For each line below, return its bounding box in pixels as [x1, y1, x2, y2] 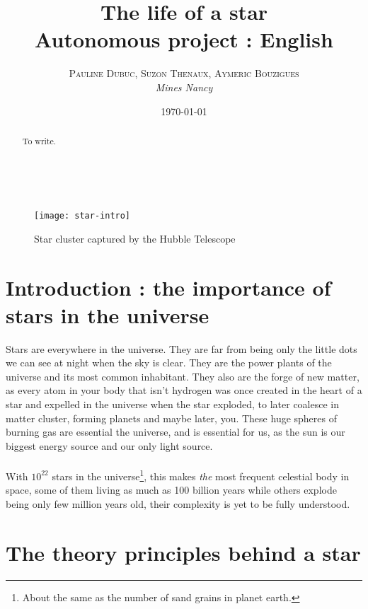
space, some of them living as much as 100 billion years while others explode [6, 482, 337, 497]
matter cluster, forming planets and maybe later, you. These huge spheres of [6, 410, 338, 425]
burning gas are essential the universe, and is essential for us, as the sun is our [6, 424, 345, 439]
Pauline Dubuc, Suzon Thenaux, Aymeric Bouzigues [69, 66, 299, 81]
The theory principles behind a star [6, 538, 361, 567]
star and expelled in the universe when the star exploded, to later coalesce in [6, 397, 340, 412]
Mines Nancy [155, 79, 213, 94]
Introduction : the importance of [6, 272, 331, 301]
